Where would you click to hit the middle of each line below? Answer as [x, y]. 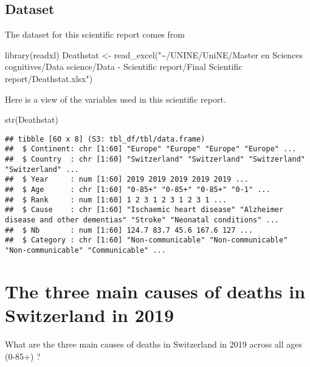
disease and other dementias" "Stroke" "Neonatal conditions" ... [142, 220]
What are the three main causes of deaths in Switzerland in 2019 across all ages [154, 344]
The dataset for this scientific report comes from [95, 34]
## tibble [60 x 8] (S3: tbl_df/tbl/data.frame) [105, 139]
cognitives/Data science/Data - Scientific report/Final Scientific [124, 67]
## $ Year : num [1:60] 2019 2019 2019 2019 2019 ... [127, 180]
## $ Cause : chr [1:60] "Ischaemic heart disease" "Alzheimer [144, 210]
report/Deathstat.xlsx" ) [49, 78]
